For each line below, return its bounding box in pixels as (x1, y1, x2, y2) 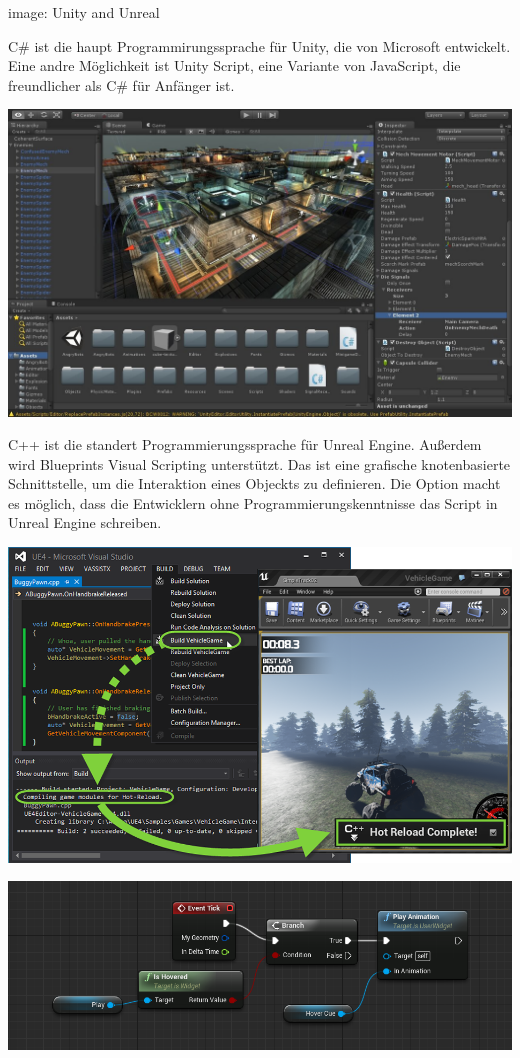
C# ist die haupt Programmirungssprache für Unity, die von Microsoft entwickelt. (8, 35, 511, 56)
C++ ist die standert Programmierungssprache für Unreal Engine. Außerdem (8, 434, 482, 455)
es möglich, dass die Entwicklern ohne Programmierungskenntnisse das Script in (8, 492, 498, 513)
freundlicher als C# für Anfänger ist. (8, 74, 235, 95)
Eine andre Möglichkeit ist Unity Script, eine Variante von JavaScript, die (8, 55, 461, 76)
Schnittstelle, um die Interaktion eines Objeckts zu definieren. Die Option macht (8, 473, 501, 494)
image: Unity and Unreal (8, 2, 160, 22)
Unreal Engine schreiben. (8, 512, 162, 533)
